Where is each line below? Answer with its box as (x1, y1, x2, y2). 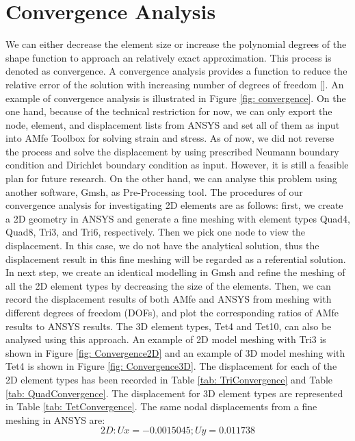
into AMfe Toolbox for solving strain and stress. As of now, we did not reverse (5, 131, 334, 145)
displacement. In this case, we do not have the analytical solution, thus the (5, 238, 319, 253)
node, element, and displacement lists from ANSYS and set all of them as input (5, 117, 340, 131)
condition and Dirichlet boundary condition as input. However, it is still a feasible (5, 157, 349, 172)
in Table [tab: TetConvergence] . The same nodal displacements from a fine (5, 399, 317, 414)
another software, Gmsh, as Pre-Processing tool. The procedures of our (5, 184, 303, 199)
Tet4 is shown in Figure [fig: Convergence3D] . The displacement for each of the (5, 359, 337, 373)
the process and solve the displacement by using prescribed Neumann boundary (5, 144, 339, 158)
